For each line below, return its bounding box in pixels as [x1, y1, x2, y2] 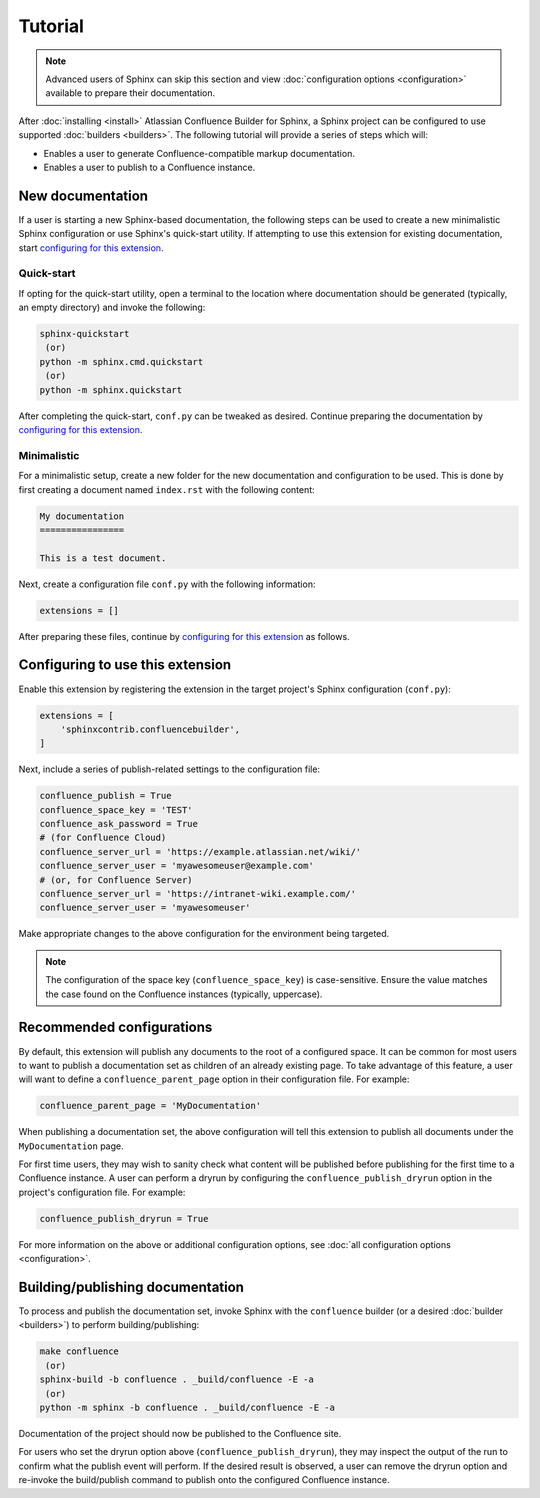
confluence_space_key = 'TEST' [39, 804, 194, 815]
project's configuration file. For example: [18, 1186, 186, 1198]
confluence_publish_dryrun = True [39, 1213, 209, 1224]
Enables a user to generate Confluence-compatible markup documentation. [43, 147, 355, 159]
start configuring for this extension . [18, 241, 164, 254]
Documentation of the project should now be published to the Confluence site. [18, 1428, 342, 1439]
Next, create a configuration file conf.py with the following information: [18, 578, 316, 590]
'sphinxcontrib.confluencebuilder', [60, 723, 240, 735]
